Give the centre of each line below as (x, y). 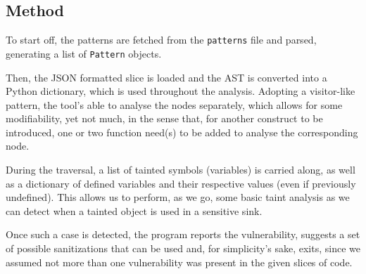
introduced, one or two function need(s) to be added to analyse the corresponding (182, 132)
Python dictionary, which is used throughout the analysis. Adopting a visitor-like (181, 91)
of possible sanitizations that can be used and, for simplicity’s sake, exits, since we (183, 248)
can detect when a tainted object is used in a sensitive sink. (134, 210)
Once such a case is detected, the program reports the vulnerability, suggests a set (183, 234)
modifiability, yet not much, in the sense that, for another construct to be (164, 118)
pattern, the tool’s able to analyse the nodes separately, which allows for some (174, 104)
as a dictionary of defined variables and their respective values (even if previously (181, 183)
